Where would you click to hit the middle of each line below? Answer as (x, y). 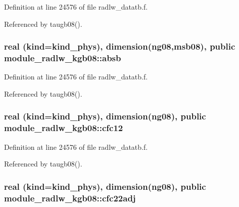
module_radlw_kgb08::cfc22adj (70, 198)
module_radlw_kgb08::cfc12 (64, 128)
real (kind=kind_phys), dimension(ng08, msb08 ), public (120, 46)
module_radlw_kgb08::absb (63, 58)
